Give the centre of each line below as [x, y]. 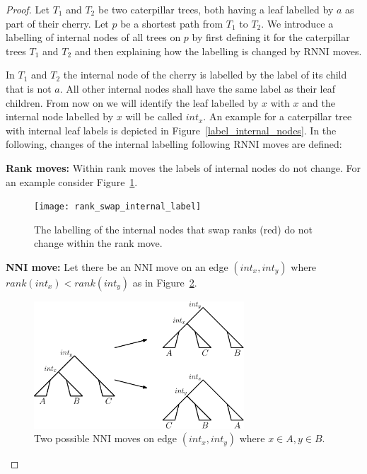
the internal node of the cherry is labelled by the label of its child [205, 75]
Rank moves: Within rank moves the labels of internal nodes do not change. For [183, 167]
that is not [29, 88]
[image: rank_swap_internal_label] [118, 207]
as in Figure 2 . [165, 282]
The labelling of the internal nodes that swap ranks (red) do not [173, 229]
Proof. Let [28, 9]
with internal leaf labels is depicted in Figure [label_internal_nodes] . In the [171, 130]
